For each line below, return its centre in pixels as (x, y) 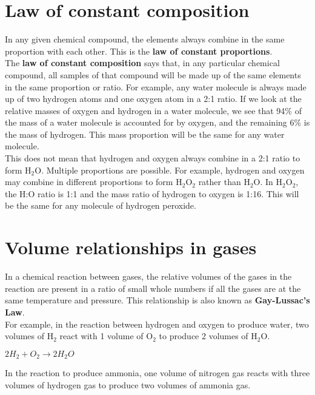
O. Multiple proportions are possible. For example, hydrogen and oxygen (170, 170)
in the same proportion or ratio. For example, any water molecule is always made (156, 86)
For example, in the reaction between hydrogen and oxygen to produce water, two (157, 324)
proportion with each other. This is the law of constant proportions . (139, 51)
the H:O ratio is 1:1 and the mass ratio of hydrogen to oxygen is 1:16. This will (152, 193)
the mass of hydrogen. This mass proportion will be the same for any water (145, 134)
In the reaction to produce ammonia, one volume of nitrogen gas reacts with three (157, 373)
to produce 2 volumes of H (208, 336)
